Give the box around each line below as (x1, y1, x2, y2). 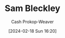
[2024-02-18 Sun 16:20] (8, 28, 57, 34)
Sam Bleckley (4, 3, 61, 14)
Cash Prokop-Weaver (11, 19, 54, 25)
